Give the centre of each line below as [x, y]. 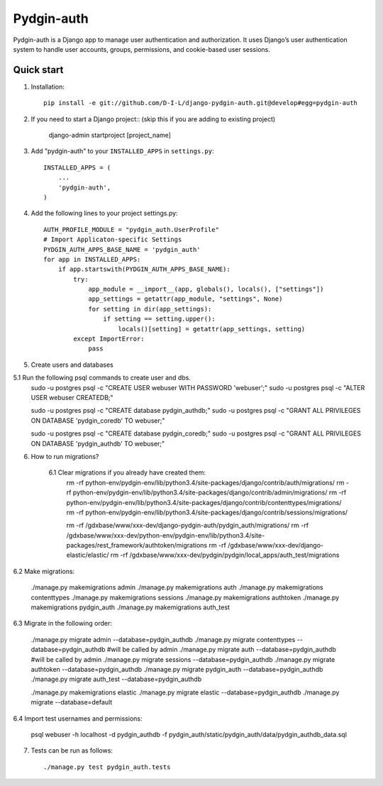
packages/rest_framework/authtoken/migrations [137, 546]
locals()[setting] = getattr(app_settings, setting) [212, 329]
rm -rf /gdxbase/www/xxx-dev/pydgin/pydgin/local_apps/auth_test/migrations [225, 555]
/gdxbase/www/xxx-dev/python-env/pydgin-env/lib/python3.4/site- [166, 535]
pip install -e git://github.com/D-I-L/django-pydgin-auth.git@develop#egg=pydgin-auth [201, 103]
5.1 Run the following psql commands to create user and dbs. [102, 378]
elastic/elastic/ [88, 555]
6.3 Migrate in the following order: [63, 624]
